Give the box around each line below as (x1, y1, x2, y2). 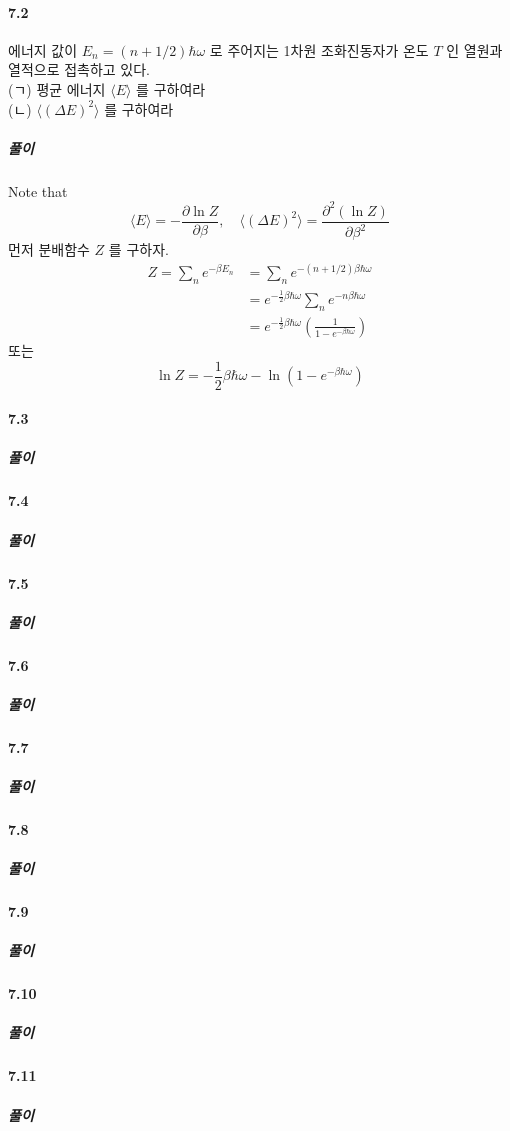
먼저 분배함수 (8, 239, 90, 260)
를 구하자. (108, 239, 169, 260)
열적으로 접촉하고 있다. (8, 59, 151, 80)
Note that (8, 180, 68, 201)
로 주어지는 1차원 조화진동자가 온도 (209, 39, 429, 60)
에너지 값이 (8, 39, 78, 60)
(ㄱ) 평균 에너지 (8, 78, 106, 99)
